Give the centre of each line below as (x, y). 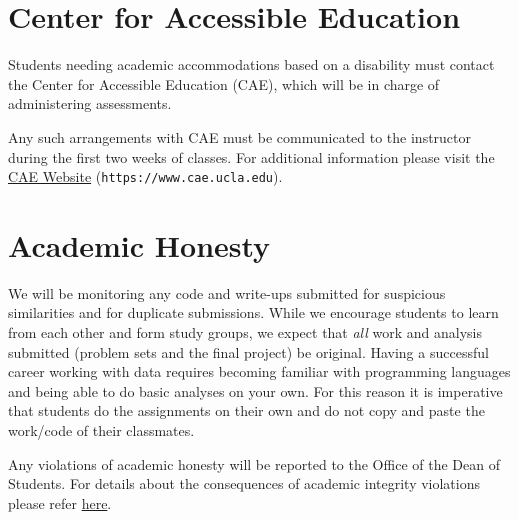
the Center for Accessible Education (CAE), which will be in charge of (224, 83)
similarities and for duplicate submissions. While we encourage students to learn (253, 312)
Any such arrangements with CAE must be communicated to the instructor (240, 136)
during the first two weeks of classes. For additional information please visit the (251, 156)
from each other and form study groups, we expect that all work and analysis (245, 332)
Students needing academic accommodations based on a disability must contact (251, 64)
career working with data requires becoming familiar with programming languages (259, 371)
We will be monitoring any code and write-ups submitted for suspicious (227, 292)
